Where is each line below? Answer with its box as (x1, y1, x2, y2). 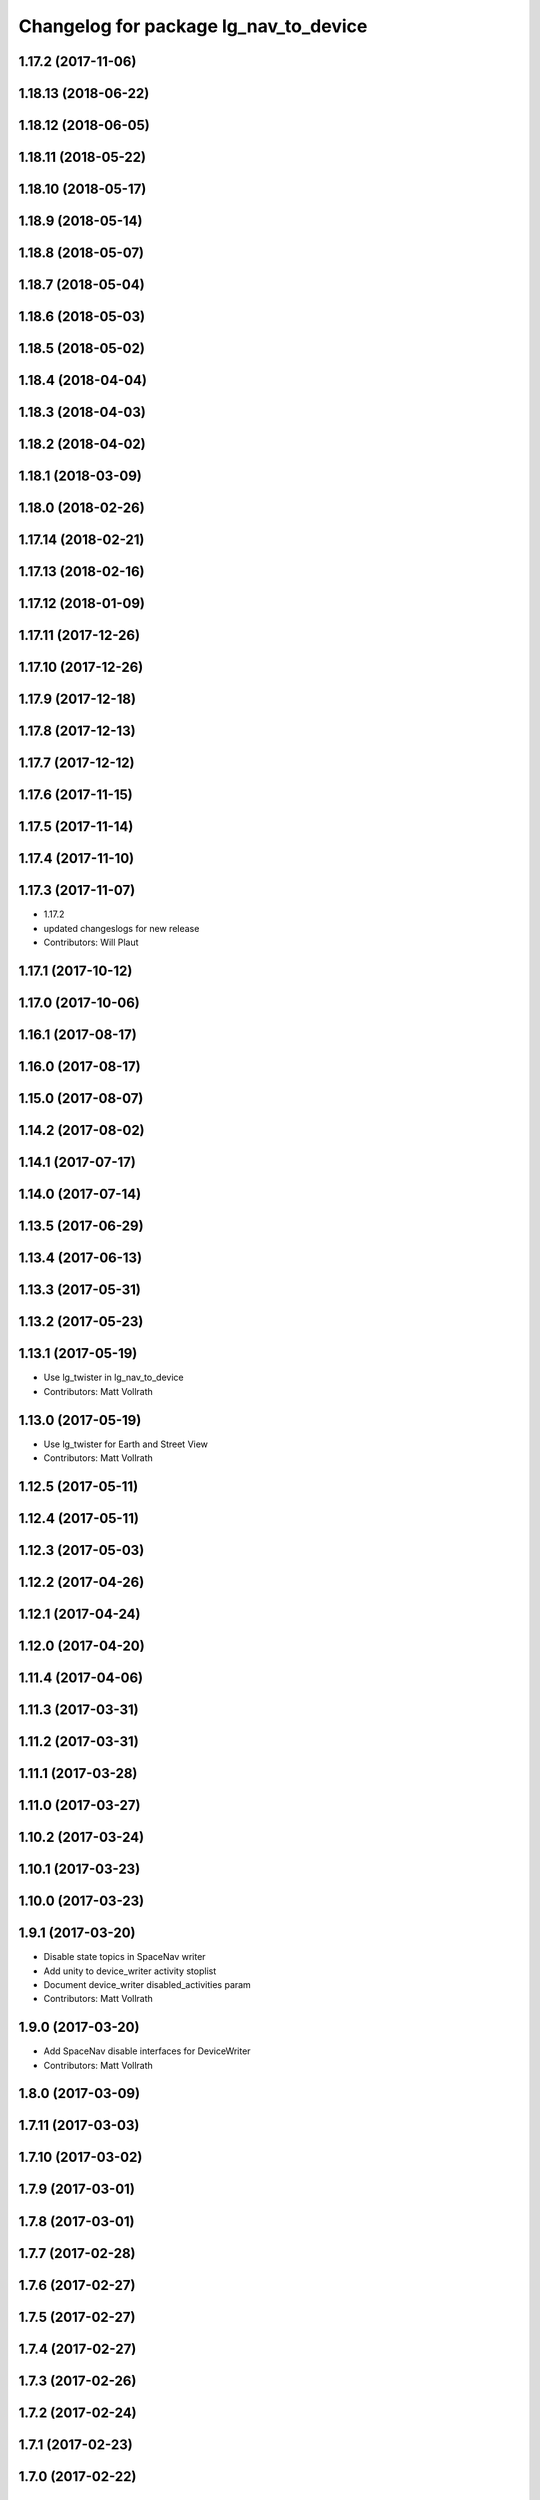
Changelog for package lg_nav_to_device (18, 15, 368, 37)
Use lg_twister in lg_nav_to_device (43, 1371, 184, 1384)
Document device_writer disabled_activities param (43, 1978, 252, 1990)
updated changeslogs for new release (43, 922, 200, 934)
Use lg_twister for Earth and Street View (43, 1438, 209, 1450)
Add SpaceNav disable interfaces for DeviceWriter (43, 2045, 251, 2057)
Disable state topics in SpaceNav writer (43, 1951, 206, 1963)
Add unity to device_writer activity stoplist (43, 1965, 217, 1977)
